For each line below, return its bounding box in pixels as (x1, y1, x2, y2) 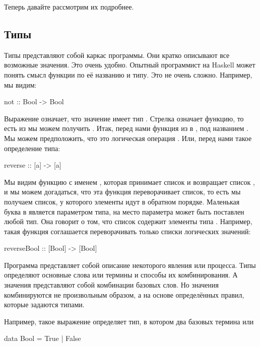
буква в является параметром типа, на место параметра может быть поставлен (4, 206, 244, 217)
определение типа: (4, 143, 60, 153)
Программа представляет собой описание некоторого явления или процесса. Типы (4, 259, 256, 270)
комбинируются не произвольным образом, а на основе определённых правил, (4, 289, 244, 300)
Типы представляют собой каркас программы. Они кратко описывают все (4, 49, 230, 60)
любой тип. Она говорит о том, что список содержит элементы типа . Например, (4, 216, 252, 227)
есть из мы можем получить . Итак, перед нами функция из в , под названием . (4, 123, 249, 133)
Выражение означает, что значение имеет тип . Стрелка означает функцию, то (4, 113, 244, 123)
